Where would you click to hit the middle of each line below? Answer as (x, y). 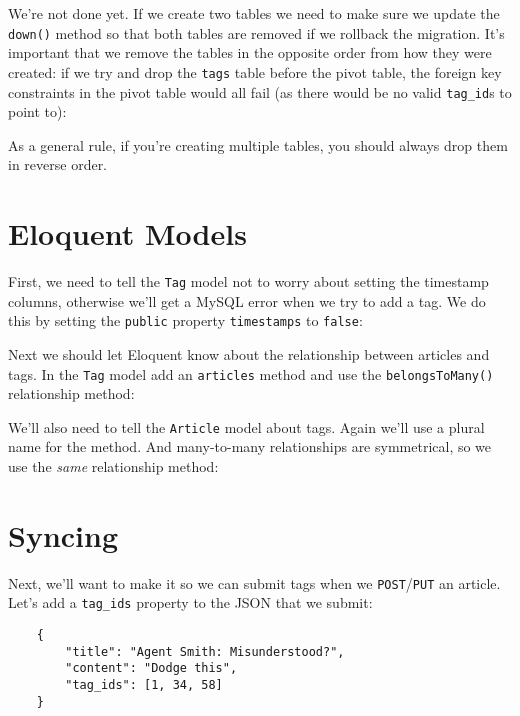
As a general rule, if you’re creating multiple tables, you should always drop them (258, 144)
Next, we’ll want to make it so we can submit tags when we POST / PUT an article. (254, 582)
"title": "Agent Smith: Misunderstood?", (205, 651)
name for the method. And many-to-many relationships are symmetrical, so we (250, 446)
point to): (37, 111)
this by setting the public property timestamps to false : (185, 320)
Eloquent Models (127, 233)
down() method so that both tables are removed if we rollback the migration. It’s (256, 32)
